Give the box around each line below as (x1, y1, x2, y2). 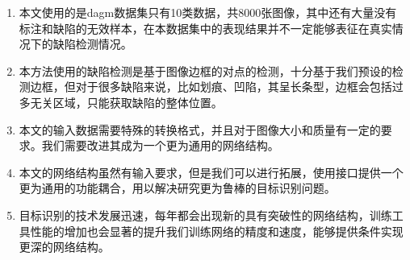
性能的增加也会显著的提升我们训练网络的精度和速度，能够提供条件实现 (30, 222, 404, 239)
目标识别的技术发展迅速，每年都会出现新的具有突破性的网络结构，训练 (19, 206, 392, 223)
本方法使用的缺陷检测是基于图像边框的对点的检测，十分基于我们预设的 (19, 62, 392, 79)
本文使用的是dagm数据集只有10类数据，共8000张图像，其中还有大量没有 (19, 4, 397, 20)
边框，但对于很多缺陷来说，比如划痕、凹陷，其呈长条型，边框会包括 (30, 78, 392, 95)
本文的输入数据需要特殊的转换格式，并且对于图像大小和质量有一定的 (19, 121, 381, 138)
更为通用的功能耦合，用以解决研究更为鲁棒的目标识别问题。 (19, 180, 336, 196)
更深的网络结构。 (19, 238, 110, 255)
